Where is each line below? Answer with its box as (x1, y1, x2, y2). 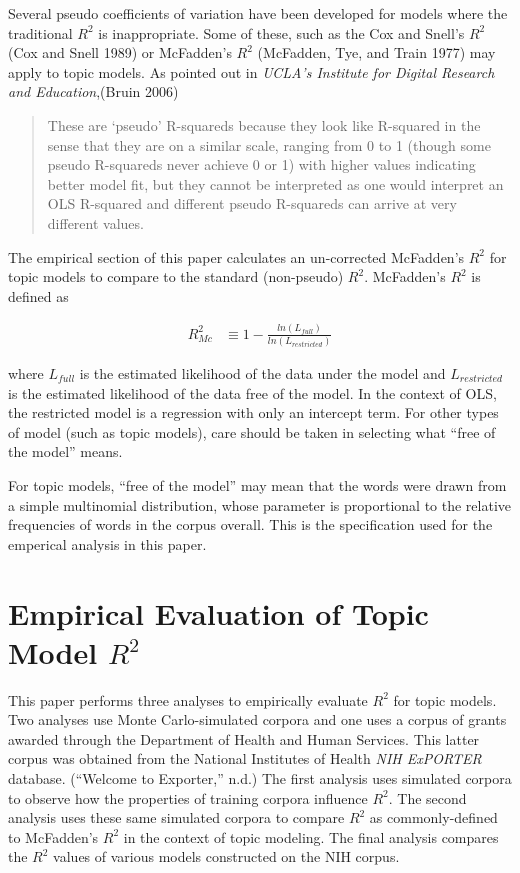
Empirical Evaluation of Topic (8, 592, 429, 633)
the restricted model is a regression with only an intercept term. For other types (8, 402, 499, 423)
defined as (8, 285, 69, 306)
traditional (8, 22, 73, 43)
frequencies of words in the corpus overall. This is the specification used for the (8, 514, 493, 535)
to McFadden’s (8, 826, 99, 847)
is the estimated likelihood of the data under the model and (79, 362, 446, 383)
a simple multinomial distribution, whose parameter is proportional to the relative (8, 494, 512, 515)
